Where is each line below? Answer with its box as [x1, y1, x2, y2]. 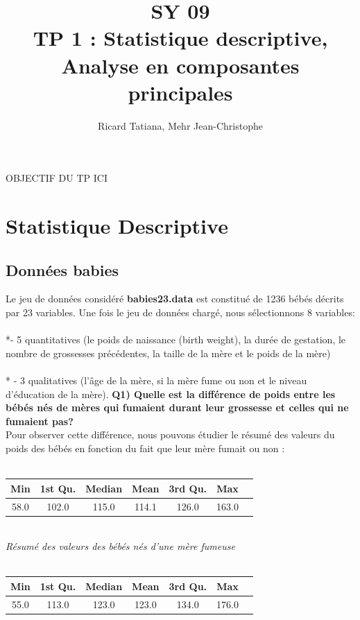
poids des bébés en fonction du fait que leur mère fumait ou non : [6, 440, 285, 455]
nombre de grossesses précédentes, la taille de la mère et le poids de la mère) [6, 345, 331, 360]
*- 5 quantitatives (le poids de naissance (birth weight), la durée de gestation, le [6, 332, 346, 347]
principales [128, 78, 233, 106]
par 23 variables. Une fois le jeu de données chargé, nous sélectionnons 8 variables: [6, 305, 355, 320]
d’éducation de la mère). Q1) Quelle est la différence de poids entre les [6, 386, 336, 401]
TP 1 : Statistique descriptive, [33, 24, 328, 52]
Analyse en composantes [61, 51, 300, 79]
